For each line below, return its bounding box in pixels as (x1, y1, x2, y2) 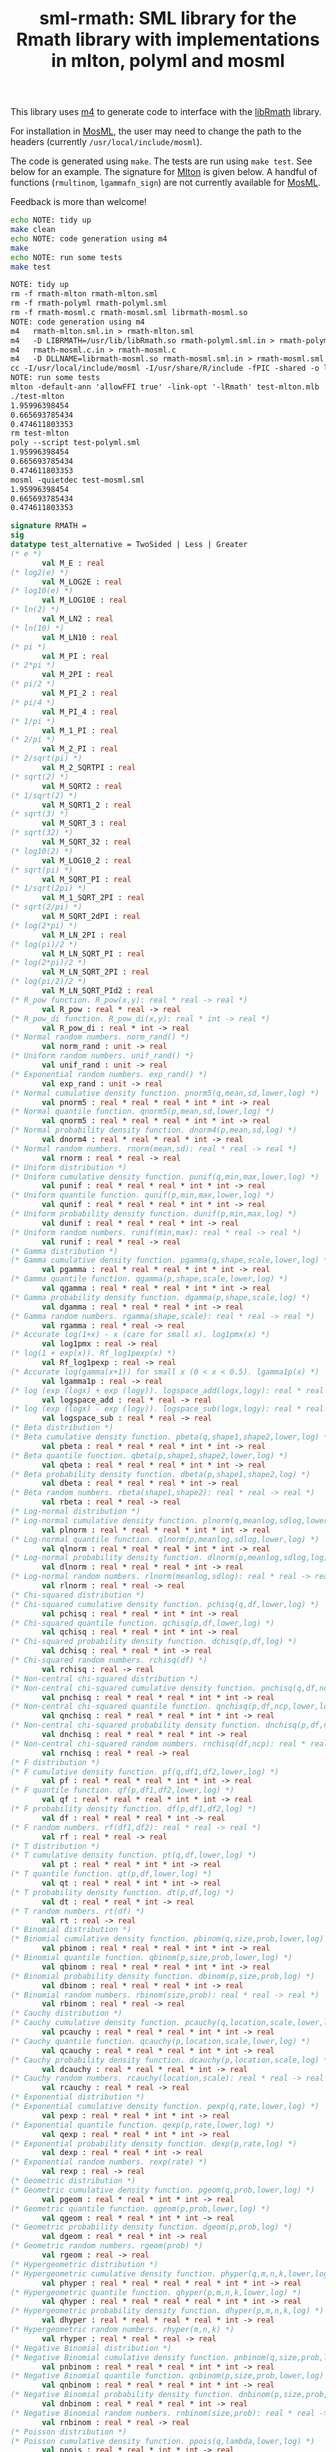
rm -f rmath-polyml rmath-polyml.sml (10, 298, 168, 309)
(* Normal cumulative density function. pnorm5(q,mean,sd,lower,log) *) (10, 1088, 320, 1098)
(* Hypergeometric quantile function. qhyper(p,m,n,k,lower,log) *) (10, 2287, 302, 2297)
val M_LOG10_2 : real (41, 855, 132, 866)
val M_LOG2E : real (41, 577, 123, 587)
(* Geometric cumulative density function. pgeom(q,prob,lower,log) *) (10, 2185, 315, 2195)
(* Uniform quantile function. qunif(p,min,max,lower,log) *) (10, 1190, 275, 1201)
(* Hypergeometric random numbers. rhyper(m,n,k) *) (10, 2325, 235, 2335)
